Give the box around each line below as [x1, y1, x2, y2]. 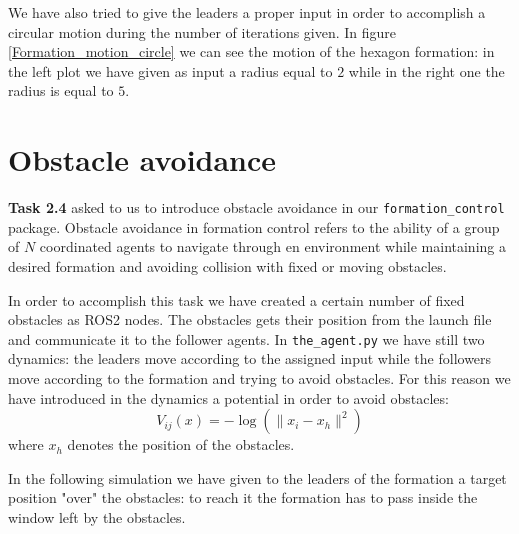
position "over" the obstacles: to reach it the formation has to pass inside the [8, 487, 478, 508]
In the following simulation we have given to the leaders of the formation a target [8, 467, 507, 488]
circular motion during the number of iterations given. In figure [8, 21, 397, 42]
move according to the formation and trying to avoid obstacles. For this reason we [8, 367, 511, 388]
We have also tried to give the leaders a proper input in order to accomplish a [8, 2, 486, 22]
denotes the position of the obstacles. [67, 434, 295, 455]
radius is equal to [8, 80, 114, 101]
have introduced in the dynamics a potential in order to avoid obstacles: [8, 387, 449, 408]
